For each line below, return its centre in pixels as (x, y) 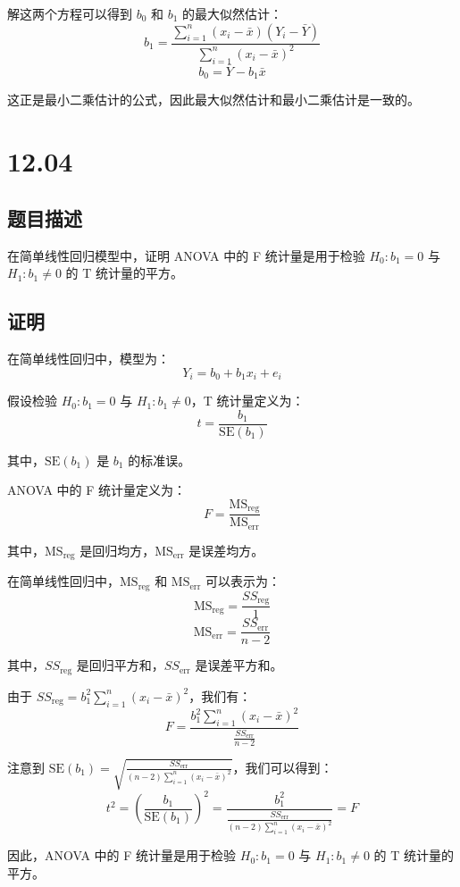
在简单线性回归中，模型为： (88, 358)
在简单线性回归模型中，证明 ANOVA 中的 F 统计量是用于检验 (186, 255)
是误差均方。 (226, 550)
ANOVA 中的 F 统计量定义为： (97, 490)
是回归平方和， (120, 665)
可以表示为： (243, 581)
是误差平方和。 (239, 665)
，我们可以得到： (283, 767)
